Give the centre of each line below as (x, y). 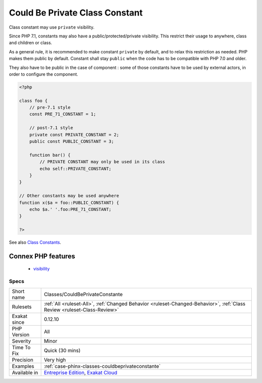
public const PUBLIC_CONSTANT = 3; (72, 142)
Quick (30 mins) (62, 350)
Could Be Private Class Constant (76, 13)
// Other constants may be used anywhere (69, 196)
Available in (25, 372)
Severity (21, 341)
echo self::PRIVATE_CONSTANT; (75, 168)
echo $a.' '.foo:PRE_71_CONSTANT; (70, 209)
